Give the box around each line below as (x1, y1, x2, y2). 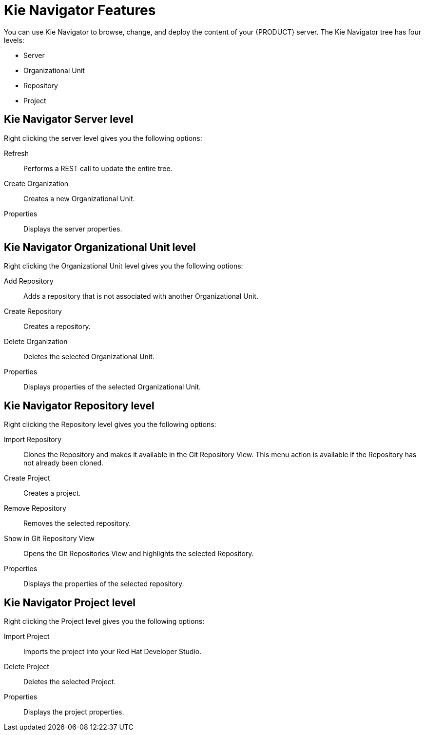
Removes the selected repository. (23, 519, 131, 528)
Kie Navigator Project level (4, 596, 135, 609)
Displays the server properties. (23, 224, 122, 233)
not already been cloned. (23, 459, 104, 467)
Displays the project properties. (23, 708, 124, 716)
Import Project (4, 632, 50, 641)
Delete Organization (4, 337, 68, 346)
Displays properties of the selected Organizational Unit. (23, 383, 201, 391)
